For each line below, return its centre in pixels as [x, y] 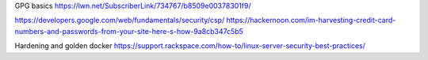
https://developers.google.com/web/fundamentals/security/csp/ [120, 21]
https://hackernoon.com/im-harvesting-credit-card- [311, 21]
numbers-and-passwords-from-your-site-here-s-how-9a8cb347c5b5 [129, 31]
